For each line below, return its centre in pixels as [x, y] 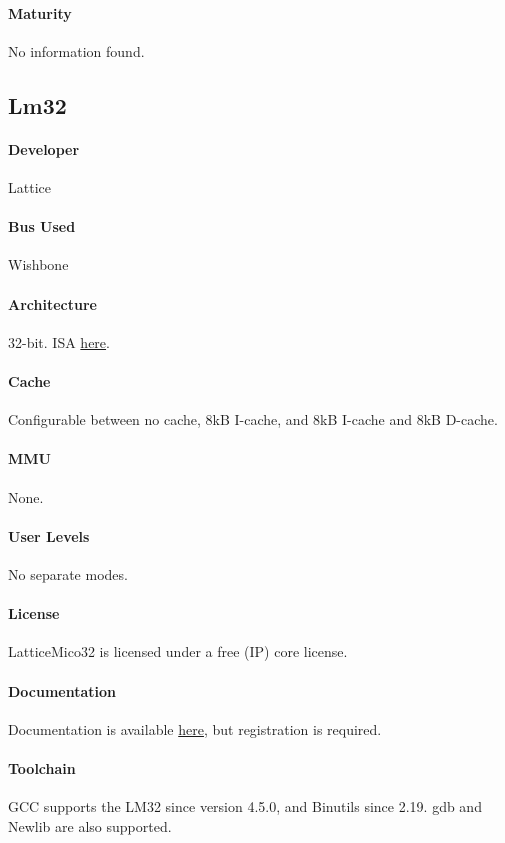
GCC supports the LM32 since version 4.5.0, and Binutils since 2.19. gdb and [245, 806]
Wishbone [38, 264]
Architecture [52, 303]
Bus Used [42, 226]
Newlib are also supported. [90, 825]
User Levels [49, 535]
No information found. [76, 50]
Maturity [40, 12]
